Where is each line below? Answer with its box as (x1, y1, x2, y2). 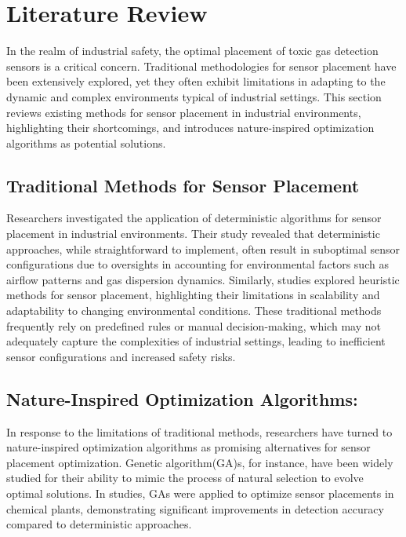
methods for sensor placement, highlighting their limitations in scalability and (6, 287, 380, 303)
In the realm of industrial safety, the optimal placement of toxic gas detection (6, 42, 379, 59)
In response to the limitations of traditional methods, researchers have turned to (6, 423, 393, 440)
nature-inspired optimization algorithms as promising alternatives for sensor (6, 439, 371, 455)
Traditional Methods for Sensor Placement (6, 173, 360, 197)
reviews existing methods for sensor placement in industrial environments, (6, 104, 361, 120)
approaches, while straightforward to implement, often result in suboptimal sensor (6, 240, 400, 257)
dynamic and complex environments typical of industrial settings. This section (6, 88, 382, 104)
